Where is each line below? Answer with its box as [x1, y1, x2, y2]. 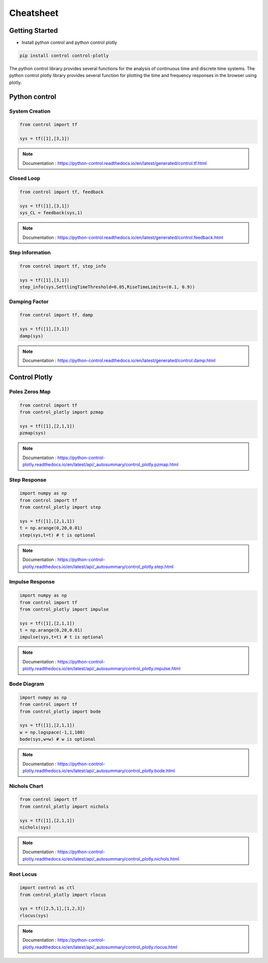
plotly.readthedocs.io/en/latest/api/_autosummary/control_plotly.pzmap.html [22, 461, 179, 467]
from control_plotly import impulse [19, 606, 109, 612]
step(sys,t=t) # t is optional [19, 532, 96, 538]
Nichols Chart [9, 783, 43, 790]
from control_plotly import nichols [19, 803, 109, 809]
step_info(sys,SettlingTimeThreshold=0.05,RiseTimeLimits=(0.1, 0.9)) [19, 284, 196, 290]
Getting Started [9, 26, 58, 35]
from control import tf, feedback [19, 189, 104, 195]
